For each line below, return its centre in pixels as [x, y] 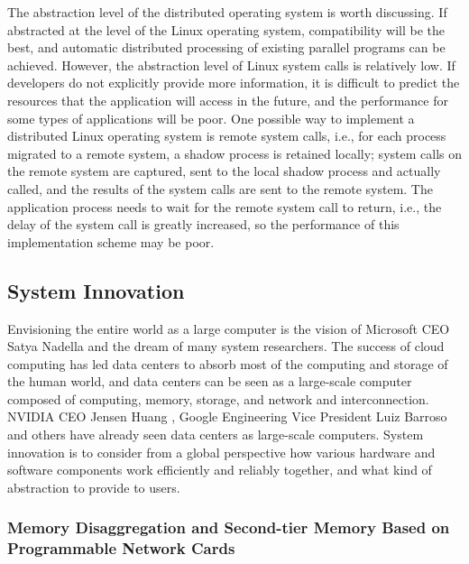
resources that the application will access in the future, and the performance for [228, 100]
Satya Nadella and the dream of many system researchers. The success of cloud [226, 346]
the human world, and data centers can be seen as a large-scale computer [210, 381]
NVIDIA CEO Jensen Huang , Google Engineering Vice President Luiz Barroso [227, 416]
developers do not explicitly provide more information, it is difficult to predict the [234, 83]
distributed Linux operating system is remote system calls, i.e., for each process [227, 136]
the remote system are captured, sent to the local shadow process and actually [224, 171]
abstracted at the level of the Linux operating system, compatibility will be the [226, 29]
